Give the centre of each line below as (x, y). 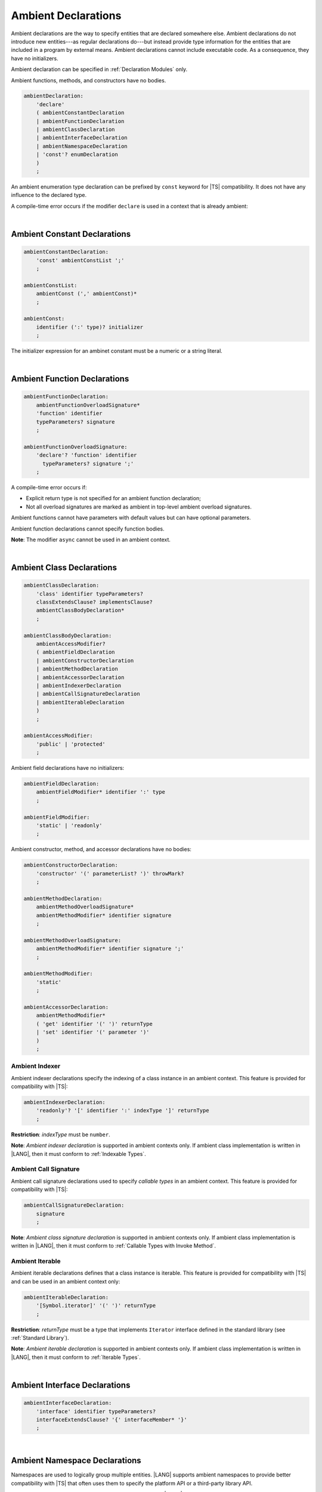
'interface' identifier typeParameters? (96, 1411)
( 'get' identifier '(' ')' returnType (95, 1024)
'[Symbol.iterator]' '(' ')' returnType (96, 1306)
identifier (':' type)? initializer (89, 327)
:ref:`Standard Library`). (40, 1337)
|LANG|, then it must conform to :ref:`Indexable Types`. (78, 1154)
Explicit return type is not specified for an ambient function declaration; (113, 498)
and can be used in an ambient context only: (66, 1281)
